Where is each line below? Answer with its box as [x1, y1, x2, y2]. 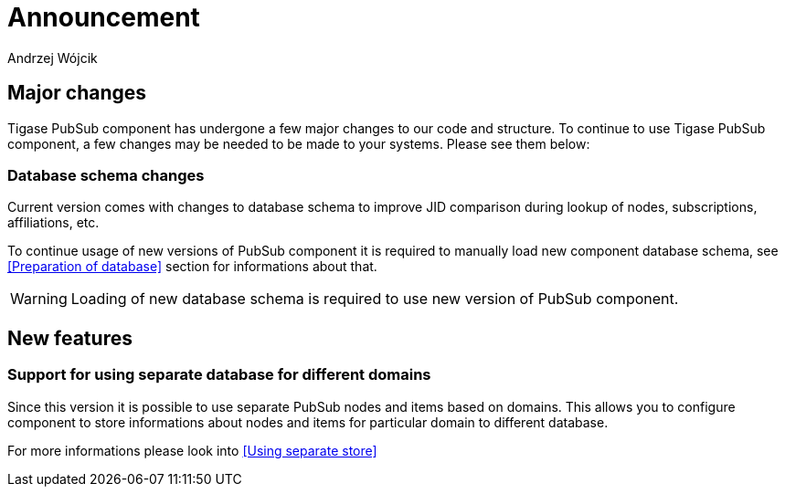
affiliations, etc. [7, 215, 100, 231]
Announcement [7, 2, 200, 33]
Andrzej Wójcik [7, 49, 98, 66]
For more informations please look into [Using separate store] [7, 442, 377, 458]
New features [7, 326, 133, 350]
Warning [10, 289, 68, 309]
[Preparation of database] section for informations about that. [7, 258, 377, 275]
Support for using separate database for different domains [7, 365, 431, 384]
